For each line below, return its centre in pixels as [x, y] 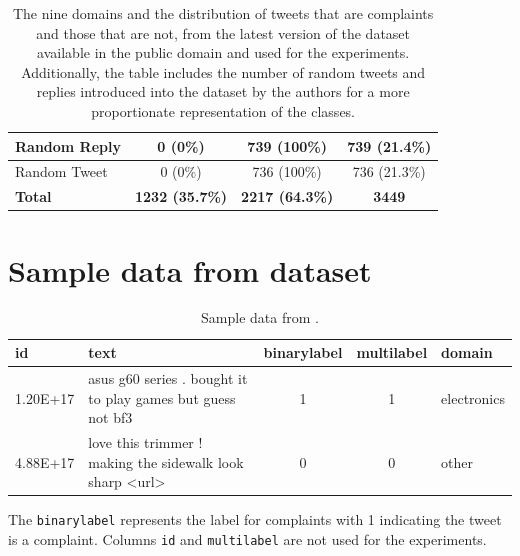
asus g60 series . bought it [168, 377]
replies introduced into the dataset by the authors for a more [223, 91]
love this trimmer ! [145, 441]
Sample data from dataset [190, 269]
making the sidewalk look [166, 461]
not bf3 [110, 417]
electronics [473, 397]
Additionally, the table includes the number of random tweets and [223, 71]
